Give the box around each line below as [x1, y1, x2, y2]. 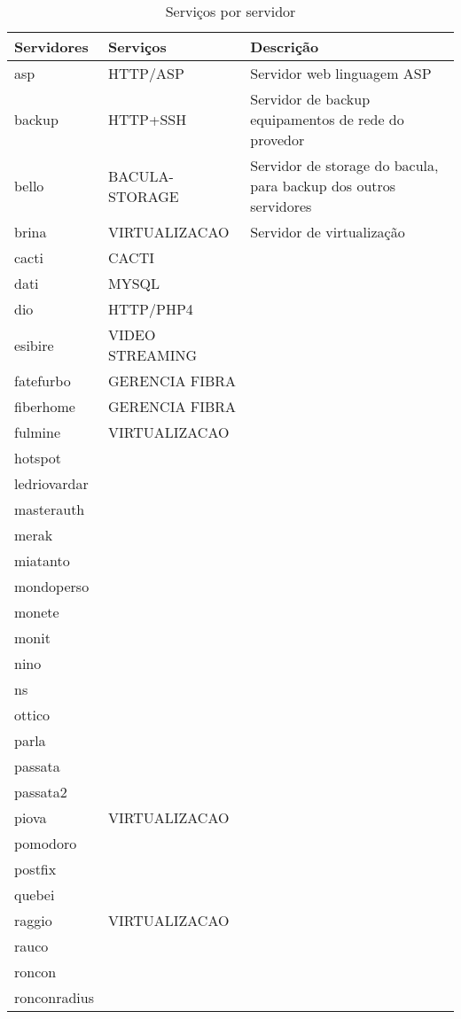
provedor [250, 129, 305, 150]
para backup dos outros [250, 175, 396, 196]
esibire [14, 334, 54, 355]
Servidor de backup [250, 89, 371, 109]
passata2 [14, 782, 67, 802]
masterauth [14, 499, 85, 519]
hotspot [14, 447, 61, 468]
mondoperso [14, 576, 90, 596]
